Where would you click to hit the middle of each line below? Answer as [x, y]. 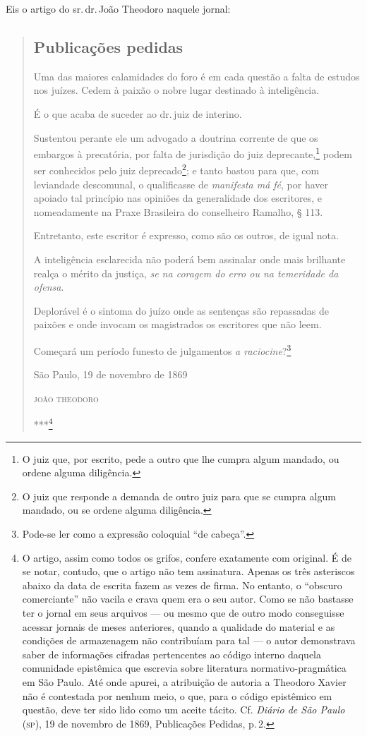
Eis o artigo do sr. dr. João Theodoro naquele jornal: [118, 8]
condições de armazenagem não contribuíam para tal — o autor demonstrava [189, 640]
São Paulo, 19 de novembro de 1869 [110, 374]
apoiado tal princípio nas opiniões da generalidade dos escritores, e [178, 198]
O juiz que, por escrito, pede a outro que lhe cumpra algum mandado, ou [181, 458]
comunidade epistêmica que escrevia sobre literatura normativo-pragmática [184, 668]
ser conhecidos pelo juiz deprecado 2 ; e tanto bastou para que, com [176, 169]
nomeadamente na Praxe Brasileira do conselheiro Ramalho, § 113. [178, 211]
